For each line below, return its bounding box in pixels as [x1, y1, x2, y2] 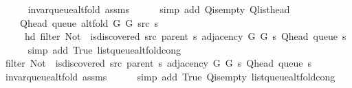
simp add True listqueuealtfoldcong [27, 42, 181, 56]
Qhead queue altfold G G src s [19, 15, 159, 30]
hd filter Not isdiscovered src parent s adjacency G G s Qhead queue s [24, 29, 346, 43]
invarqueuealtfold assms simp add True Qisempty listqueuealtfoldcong [5, 69, 335, 83]
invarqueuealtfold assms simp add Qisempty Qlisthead [27, 2, 290, 16]
